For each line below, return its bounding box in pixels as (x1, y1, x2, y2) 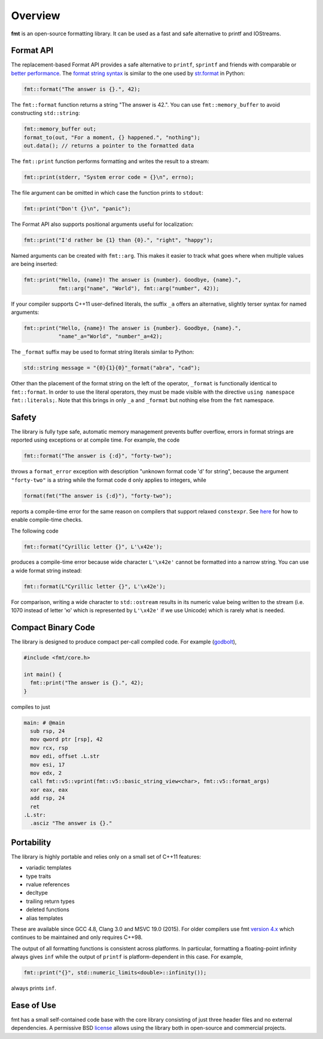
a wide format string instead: (11, 567, 82, 574)
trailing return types (26, 898, 75, 905)
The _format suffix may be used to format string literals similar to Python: (11, 348, 194, 356)
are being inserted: (11, 261, 58, 268)
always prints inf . (11, 984, 57, 992)
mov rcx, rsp (30, 744, 68, 751)
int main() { (23, 671, 62, 678)
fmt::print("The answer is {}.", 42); (30, 679, 144, 686)
